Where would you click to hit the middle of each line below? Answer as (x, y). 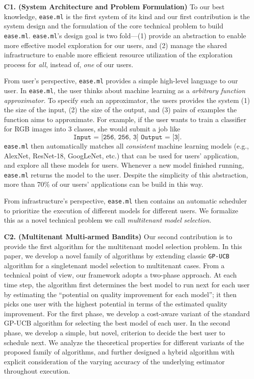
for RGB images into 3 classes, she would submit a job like (92, 129)
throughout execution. (37, 371)
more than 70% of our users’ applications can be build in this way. (104, 184)
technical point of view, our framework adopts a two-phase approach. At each (120, 275)
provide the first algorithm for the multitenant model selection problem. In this (123, 246)
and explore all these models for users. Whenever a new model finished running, (124, 165)
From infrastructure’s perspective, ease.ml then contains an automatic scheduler (126, 201)
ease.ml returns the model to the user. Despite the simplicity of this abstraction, (126, 174)
